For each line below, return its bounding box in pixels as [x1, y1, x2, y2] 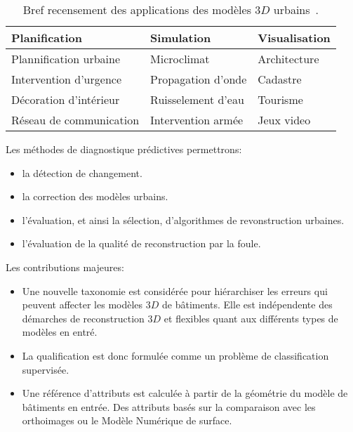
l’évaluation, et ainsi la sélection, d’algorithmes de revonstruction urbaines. [22, 212, 345, 227]
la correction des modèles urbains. [22, 189, 168, 204]
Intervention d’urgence [11, 71, 121, 87]
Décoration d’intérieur [11, 91, 120, 107]
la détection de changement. [22, 165, 142, 180]
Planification [11, 30, 82, 46]
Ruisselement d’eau [150, 91, 244, 107]
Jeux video [258, 112, 311, 128]
